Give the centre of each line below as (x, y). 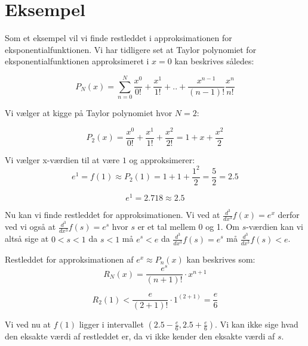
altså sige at (27, 239)
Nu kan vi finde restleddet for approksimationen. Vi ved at (113, 215)
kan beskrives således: (214, 61)
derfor (289, 215)
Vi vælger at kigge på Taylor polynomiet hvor (89, 113)
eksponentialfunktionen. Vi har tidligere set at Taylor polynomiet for (131, 49)
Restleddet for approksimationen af (69, 259)
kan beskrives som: (221, 259)
